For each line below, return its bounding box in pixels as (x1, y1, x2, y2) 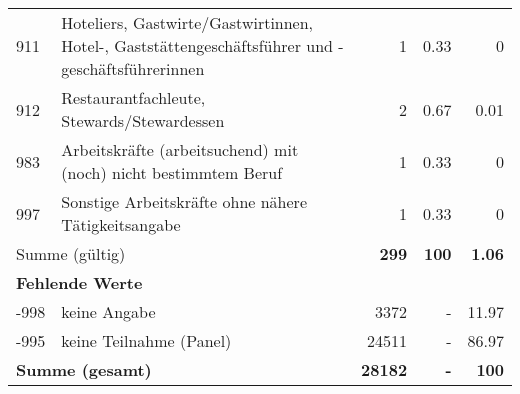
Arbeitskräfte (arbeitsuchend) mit (61, 138, 299, 161)
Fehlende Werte (16, 271, 143, 294)
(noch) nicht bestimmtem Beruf (61, 161, 283, 184)
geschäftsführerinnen (61, 57, 205, 80)
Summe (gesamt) (16, 358, 152, 381)
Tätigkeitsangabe (61, 213, 181, 236)
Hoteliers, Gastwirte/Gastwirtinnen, (61, 11, 314, 34)
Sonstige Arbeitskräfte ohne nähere (61, 190, 307, 213)
